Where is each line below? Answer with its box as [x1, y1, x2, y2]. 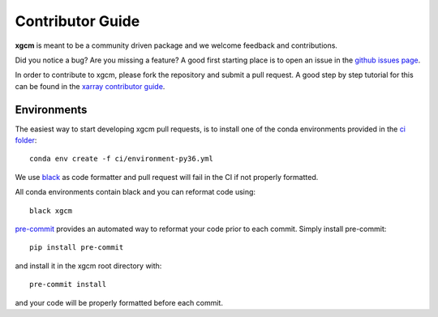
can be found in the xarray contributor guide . [15, 81, 165, 91]
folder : [15, 135, 37, 145]
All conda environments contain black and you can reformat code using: [15, 187, 255, 197]
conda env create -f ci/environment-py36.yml [29, 154, 214, 164]
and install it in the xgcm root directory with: [15, 260, 162, 271]
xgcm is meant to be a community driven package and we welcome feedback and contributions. [15, 41, 338, 50]
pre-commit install [29, 280, 107, 289]
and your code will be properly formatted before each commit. [15, 298, 223, 307]
